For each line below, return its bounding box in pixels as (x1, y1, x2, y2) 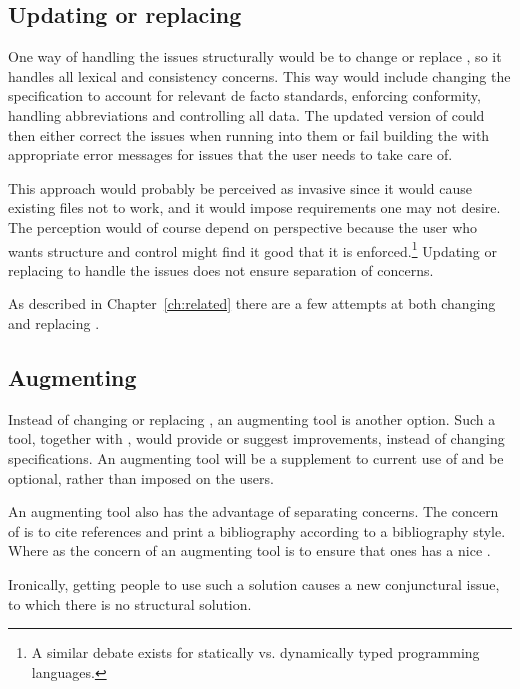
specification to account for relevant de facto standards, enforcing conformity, (8, 85, 481, 106)
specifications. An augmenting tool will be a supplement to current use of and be (8, 447, 504, 468)
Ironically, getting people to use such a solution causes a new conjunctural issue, (8, 573, 500, 594)
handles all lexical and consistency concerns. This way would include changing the (8, 65, 511, 86)
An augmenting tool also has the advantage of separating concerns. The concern (8, 501, 499, 522)
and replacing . (8, 312, 100, 333)
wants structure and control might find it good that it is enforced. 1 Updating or (8, 237, 497, 261)
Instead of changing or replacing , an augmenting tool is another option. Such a (8, 408, 496, 429)
